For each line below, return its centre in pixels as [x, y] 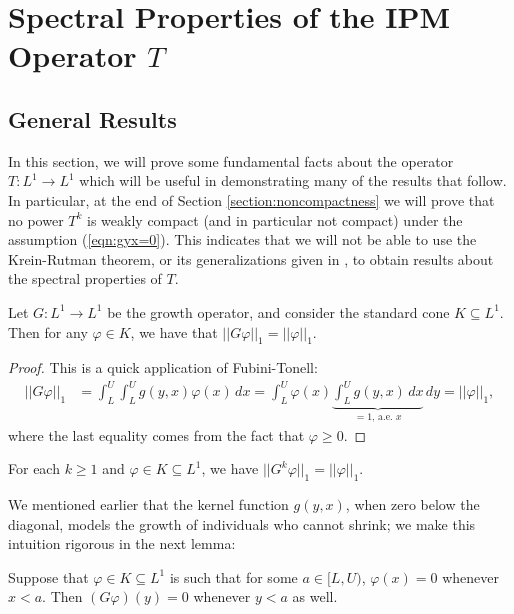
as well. [315, 596]
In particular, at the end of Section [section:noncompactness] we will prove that [251, 199]
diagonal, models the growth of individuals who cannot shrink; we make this [242, 523]
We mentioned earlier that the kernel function [148, 504]
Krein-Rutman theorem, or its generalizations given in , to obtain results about [251, 258]
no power [36, 219]
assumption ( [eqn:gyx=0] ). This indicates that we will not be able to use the [242, 239]
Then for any [48, 331]
